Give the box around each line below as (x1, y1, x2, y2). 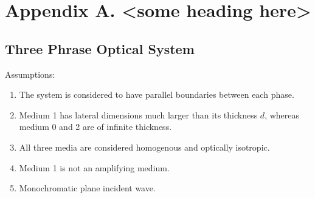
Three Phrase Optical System (5, 39, 195, 58)
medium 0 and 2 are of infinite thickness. (19, 120, 172, 133)
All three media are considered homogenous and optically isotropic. (19, 140, 270, 153)
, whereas (265, 108, 300, 121)
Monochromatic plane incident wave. (19, 182, 156, 194)
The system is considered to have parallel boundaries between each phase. (19, 88, 294, 101)
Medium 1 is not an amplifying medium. (19, 161, 170, 174)
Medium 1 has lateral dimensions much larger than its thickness (19, 108, 258, 121)
